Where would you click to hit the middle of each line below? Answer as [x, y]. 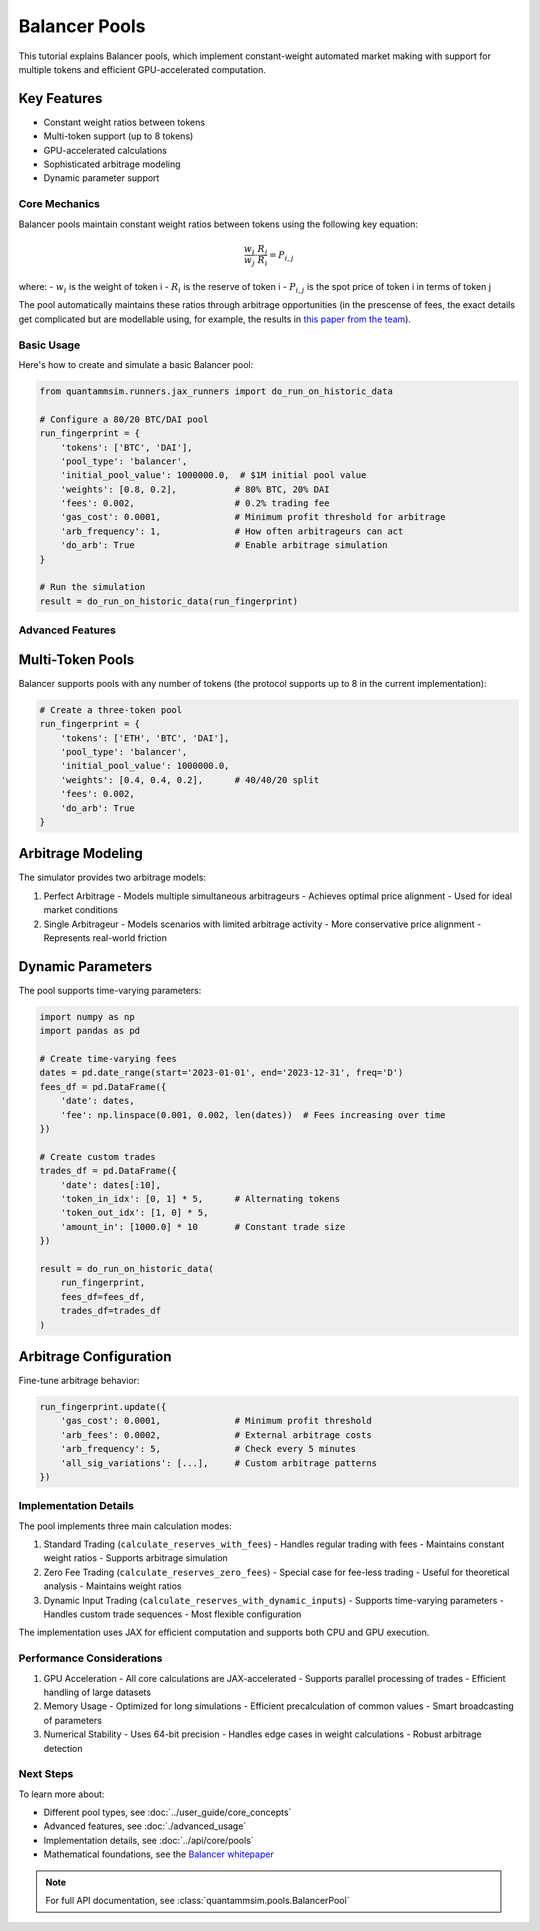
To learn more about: [61, 1794]
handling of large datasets [97, 1692]
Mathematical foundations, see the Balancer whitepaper [158, 1854]
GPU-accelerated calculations [105, 150]
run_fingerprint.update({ [103, 1406]
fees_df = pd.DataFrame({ [103, 1086]
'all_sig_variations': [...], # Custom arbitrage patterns [219, 1463]
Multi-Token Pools [76, 659]
